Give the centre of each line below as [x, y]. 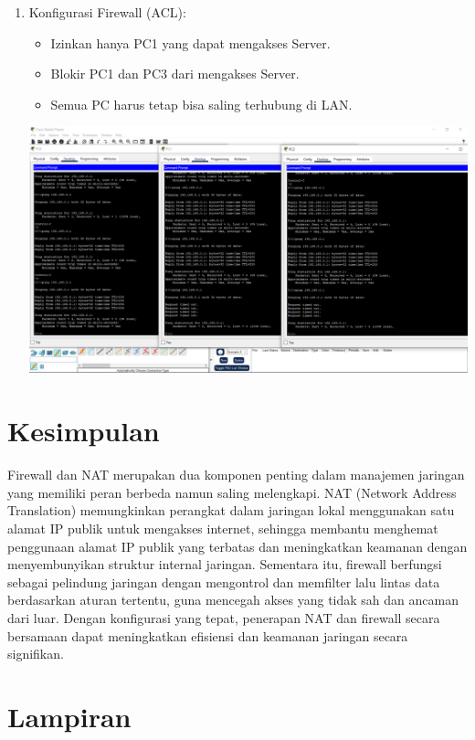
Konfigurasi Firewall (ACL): [107, 12]
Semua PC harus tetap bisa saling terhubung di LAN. [201, 104]
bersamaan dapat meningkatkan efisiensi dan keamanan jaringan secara [208, 635]
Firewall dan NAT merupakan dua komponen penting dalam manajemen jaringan [236, 475]
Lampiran [69, 716]
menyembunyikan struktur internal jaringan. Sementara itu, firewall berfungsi [225, 564]
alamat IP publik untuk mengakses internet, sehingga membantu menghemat [223, 528]
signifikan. [36, 654]
